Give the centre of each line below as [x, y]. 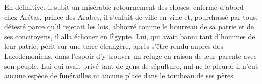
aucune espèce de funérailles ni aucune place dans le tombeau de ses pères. [120, 76]
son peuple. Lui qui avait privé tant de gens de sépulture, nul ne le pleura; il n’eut [131, 66]
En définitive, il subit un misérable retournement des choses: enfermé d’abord [124, 7]
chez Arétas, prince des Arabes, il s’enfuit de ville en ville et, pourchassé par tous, [131, 16]
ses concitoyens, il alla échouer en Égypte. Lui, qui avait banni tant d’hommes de [130, 36]
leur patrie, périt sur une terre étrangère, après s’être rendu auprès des [114, 46]
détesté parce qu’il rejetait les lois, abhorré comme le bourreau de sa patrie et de [129, 26]
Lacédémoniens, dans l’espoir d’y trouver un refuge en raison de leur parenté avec [130, 56]
